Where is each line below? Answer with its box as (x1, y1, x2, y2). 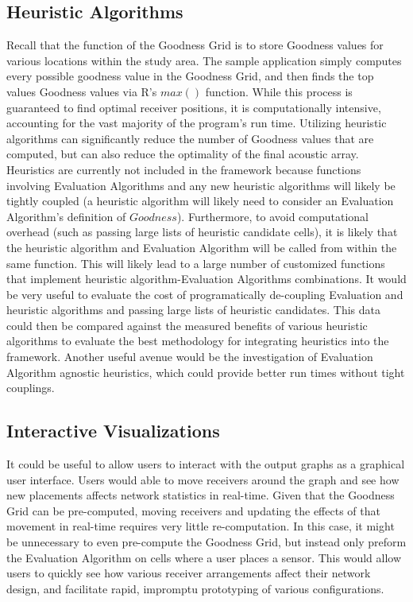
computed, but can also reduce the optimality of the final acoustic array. (6, 146, 359, 162)
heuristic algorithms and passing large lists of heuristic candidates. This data (6, 301, 381, 318)
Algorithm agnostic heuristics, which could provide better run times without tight (6, 363, 405, 380)
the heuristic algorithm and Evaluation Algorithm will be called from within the (6, 239, 397, 255)
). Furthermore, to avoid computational (176, 208, 369, 224)
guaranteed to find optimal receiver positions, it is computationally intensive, (6, 99, 381, 115)
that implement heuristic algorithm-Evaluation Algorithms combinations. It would (6, 270, 407, 287)
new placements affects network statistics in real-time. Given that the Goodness (6, 487, 395, 503)
